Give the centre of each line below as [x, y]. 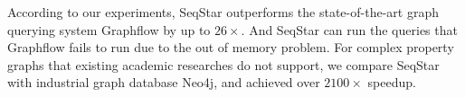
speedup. [392, 82]
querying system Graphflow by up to [109, 29]
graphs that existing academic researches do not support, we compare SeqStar [223, 64]
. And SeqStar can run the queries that [349, 29]
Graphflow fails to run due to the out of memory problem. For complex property [231, 47]
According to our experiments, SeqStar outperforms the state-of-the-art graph [223, 12]
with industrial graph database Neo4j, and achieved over [164, 82]
